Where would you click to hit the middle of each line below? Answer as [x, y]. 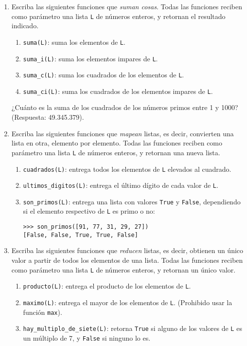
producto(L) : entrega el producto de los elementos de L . [107, 286]
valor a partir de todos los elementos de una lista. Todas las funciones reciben [127, 260]
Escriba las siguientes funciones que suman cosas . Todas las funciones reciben [127, 6]
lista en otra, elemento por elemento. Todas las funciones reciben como [117, 143]
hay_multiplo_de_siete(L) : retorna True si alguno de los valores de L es [132, 328]
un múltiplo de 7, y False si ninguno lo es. [87, 337]
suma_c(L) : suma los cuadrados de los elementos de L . [104, 75]
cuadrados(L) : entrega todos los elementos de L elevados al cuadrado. [127, 169]
